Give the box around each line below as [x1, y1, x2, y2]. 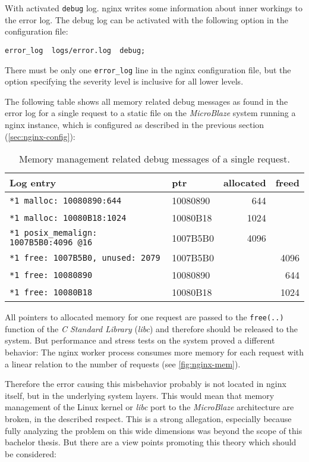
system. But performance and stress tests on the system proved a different [5, 334, 275, 346]
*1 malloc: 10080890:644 [10, 195, 122, 205]
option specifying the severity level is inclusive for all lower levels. [5, 75, 244, 88]
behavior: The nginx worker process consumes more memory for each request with [5, 345, 304, 358]
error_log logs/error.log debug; [5, 46, 146, 55]
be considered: [5, 447, 56, 460]
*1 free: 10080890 [10, 270, 93, 280]
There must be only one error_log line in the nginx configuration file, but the [5, 63, 291, 76]
